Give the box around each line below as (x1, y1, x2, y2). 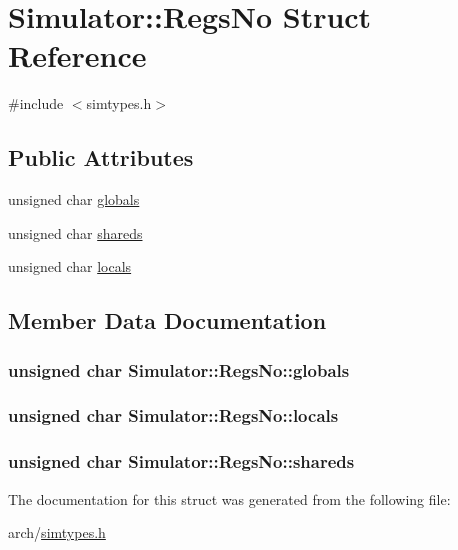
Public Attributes (8, 142, 194, 173)
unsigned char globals (8, 189, 140, 210)
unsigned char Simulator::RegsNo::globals (8, 357, 350, 382)
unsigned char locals (8, 256, 132, 277)
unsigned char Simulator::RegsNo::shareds (8, 449, 355, 474)
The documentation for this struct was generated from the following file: (8, 488, 451, 509)
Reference (8, 35, 147, 76)
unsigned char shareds (8, 222, 143, 243)
